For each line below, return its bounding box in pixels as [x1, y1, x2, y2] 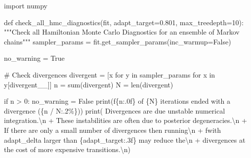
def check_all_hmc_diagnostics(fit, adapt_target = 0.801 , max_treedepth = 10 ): [4, 17, 244, 27]
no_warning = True [4, 53, 65, 63]
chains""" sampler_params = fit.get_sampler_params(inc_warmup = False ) [4, 36, 231, 46]
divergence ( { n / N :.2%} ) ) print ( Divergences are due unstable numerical [4, 105, 225, 116]
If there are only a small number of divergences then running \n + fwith [4, 124, 221, 135]
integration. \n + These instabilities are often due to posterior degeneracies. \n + [4, 115, 247, 125]
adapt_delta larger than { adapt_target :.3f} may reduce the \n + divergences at [4, 134, 246, 145]
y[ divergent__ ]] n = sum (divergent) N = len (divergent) [4, 79, 173, 89]
